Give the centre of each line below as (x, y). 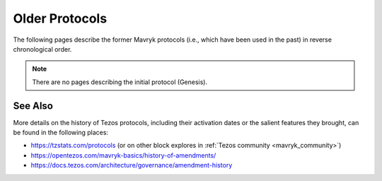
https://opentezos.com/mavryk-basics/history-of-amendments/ (123, 155)
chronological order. (42, 49)
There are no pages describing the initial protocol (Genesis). (120, 82)
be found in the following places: (61, 133)
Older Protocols (60, 18)
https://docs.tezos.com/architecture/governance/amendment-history (132, 165)
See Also (33, 106)
